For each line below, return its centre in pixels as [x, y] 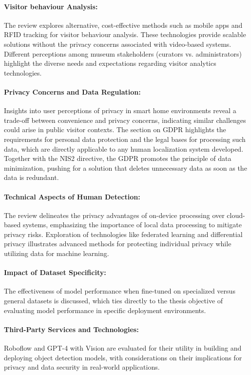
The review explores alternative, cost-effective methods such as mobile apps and [123, 25]
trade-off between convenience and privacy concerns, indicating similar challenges [125, 120]
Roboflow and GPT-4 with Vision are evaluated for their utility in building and [123, 348]
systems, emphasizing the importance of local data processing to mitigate [132, 225]
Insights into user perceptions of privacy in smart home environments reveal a [120, 110]
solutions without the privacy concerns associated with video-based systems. [118, 44]
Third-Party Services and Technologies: [71, 329]
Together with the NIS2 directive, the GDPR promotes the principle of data [118, 158]
